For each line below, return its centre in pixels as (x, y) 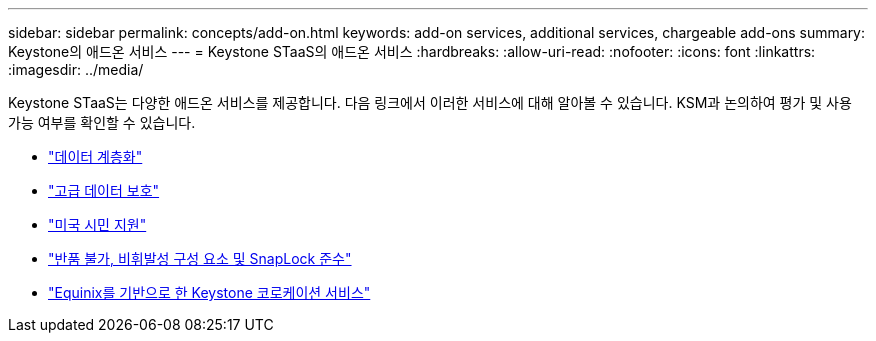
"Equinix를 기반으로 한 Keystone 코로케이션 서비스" (209, 292)
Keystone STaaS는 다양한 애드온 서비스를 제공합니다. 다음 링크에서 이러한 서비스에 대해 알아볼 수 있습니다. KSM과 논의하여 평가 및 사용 (430, 102)
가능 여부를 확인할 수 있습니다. (102, 122)
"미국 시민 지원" (97, 224)
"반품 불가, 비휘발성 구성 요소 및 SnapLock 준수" (200, 258)
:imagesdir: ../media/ (76, 69)
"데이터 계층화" (95, 156)
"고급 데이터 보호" (104, 190)
